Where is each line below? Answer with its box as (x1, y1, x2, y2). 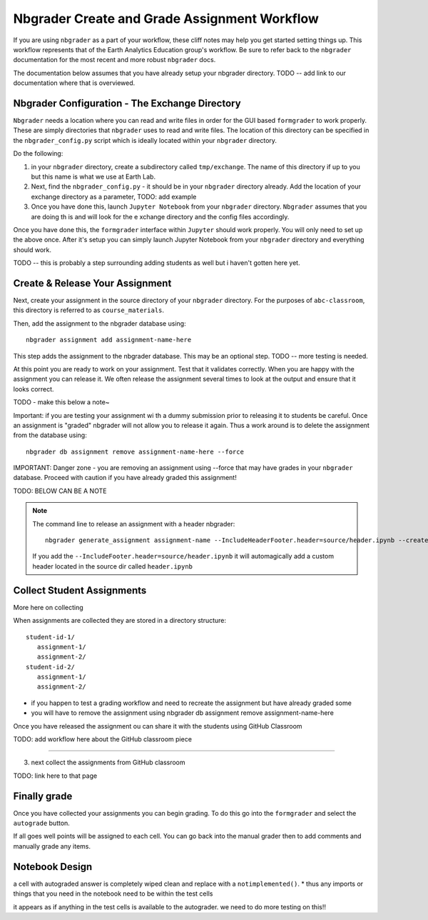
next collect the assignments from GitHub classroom (31, 758, 185, 767)
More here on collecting (13, 603, 83, 611)
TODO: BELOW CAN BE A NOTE (13, 486, 107, 495)
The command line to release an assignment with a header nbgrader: (32, 519, 235, 528)
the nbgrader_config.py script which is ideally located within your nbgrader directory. (13, 136, 277, 144)
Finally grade (13, 790, 73, 802)
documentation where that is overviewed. (13, 79, 136, 87)
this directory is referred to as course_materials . (13, 306, 164, 314)
